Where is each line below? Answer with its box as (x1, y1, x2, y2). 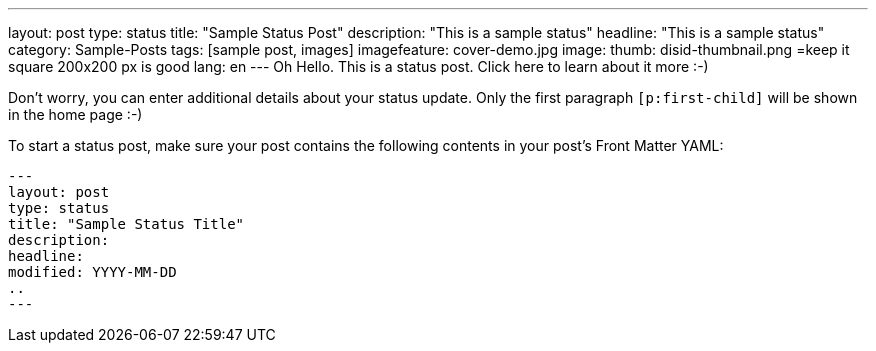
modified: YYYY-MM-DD (8, 264, 177, 280)
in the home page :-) (8, 106, 143, 123)
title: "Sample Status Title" (8, 216, 245, 232)
